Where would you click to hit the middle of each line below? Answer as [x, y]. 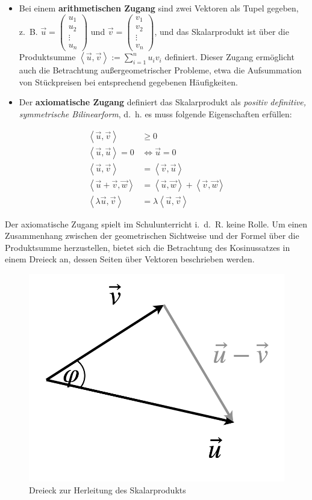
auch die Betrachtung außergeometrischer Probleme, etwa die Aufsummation [160, 70]
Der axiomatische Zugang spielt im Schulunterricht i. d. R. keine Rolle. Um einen [156, 224]
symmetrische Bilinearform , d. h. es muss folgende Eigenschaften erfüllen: [155, 113]
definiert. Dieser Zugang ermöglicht [229, 57]
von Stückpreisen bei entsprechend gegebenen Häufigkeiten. [128, 82]
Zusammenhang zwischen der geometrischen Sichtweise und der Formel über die [152, 236]
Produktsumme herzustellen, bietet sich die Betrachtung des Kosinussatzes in [148, 247]
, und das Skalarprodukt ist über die [222, 31]
